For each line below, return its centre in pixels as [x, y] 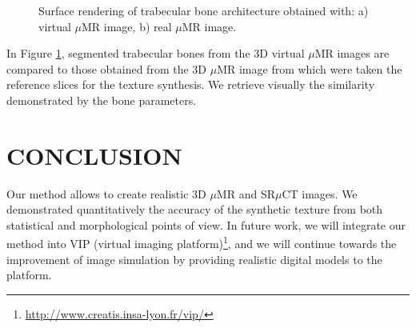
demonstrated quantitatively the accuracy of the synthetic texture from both [195, 209]
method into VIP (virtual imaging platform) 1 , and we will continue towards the [202, 242]
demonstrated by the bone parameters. [102, 100]
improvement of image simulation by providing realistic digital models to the [194, 259]
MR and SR [246, 193]
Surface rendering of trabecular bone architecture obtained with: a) [204, 10]
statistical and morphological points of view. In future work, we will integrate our [206, 224]
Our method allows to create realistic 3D [106, 193]
